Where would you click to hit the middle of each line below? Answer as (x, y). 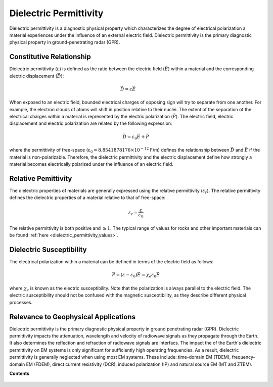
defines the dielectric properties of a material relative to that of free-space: (87, 198)
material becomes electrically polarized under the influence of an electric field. (92, 164)
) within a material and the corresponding (211, 69)
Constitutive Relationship (50, 57)
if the (255, 150)
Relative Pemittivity (41, 179)
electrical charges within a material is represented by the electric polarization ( (91, 116)
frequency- (243, 357)
